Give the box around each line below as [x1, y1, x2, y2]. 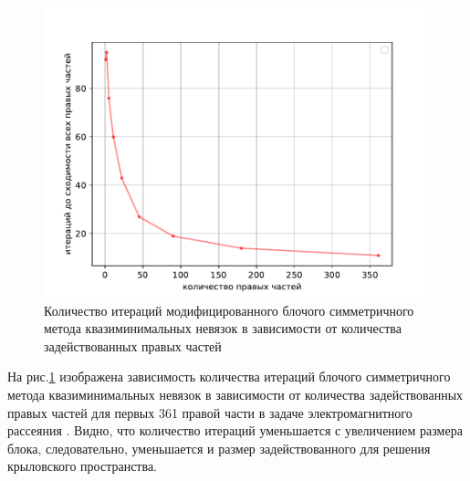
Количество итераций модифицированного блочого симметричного [44, 300, 414, 319]
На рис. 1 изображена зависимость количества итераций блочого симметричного [7, 367, 451, 386]
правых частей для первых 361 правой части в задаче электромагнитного [7, 403, 413, 422]
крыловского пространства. [7, 456, 157, 476]
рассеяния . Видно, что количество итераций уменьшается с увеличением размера [7, 421, 463, 440]
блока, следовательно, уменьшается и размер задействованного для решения [7, 438, 431, 457]
